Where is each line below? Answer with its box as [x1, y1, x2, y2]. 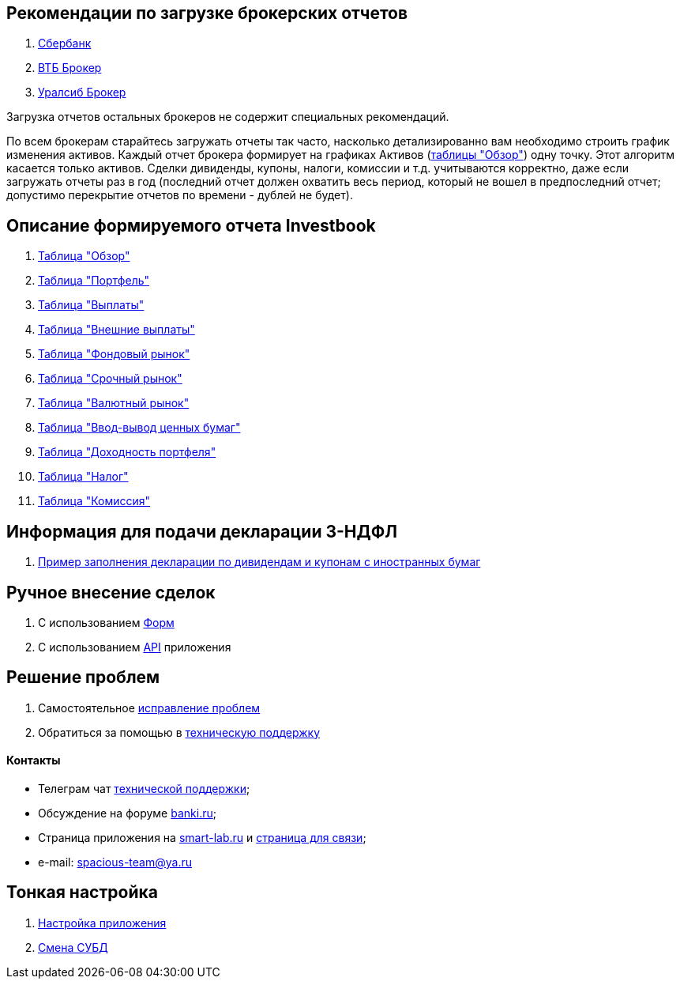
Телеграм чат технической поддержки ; [38, 782, 250, 796]
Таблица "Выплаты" [38, 298, 145, 312]
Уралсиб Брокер [38, 85, 126, 100]
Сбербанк [38, 36, 92, 51]
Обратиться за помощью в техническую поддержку [38, 725, 321, 739]
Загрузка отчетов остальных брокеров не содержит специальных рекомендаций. [6, 110, 449, 124]
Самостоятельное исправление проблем [38, 700, 261, 715]
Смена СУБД [38, 940, 108, 954]
